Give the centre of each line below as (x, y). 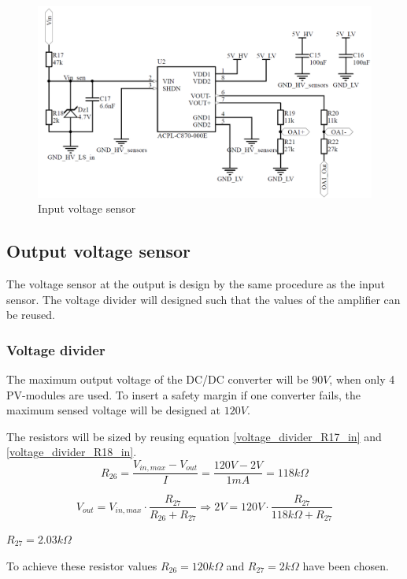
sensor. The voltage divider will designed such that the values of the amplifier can (203, 299)
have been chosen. (346, 565)
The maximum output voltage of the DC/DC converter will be (157, 379)
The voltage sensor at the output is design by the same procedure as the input (196, 284)
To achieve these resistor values (82, 565)
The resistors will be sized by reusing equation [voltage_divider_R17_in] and (194, 436)
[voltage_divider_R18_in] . (72, 452)
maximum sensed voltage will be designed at (114, 410)
